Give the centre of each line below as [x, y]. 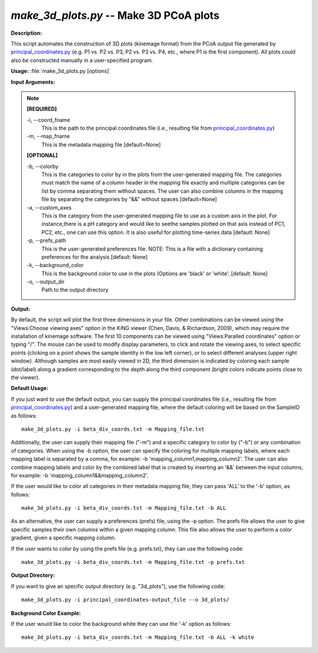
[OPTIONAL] [42, 156]
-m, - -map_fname [48, 136]
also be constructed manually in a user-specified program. [82, 60]
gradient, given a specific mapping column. [63, 538]
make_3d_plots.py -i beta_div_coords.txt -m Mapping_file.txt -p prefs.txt [133, 562]
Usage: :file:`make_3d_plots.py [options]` [61, 71]
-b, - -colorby [43, 166]
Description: [26, 33]
